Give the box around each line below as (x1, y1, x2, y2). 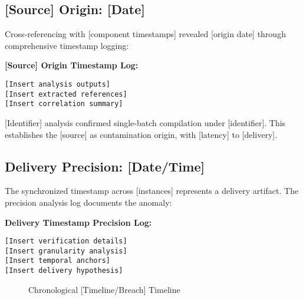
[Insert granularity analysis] (5, 246, 127, 255)
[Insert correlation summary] (5, 100, 123, 108)
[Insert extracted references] (5, 90, 127, 98)
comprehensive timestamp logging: (5, 39, 129, 51)
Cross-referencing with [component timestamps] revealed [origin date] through (5, 28, 286, 40)
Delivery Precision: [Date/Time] (5, 157, 205, 175)
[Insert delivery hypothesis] (5, 266, 123, 275)
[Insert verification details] (5, 237, 127, 246)
